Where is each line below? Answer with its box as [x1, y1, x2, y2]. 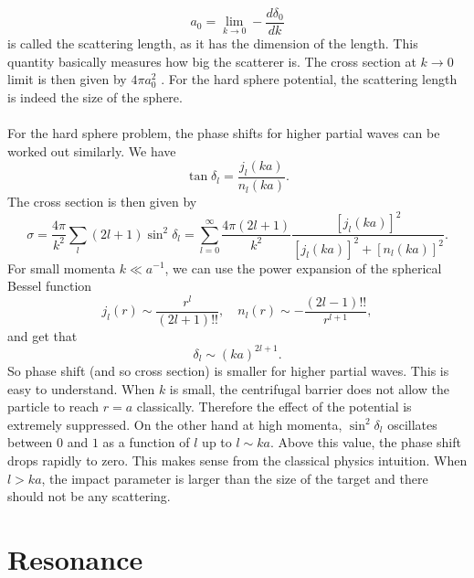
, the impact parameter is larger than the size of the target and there [41, 468, 428, 487]
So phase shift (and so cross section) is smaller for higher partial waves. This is [7, 360, 449, 380]
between [7, 433, 53, 452]
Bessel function [7, 276, 92, 295]
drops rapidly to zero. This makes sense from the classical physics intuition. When [7, 450, 468, 469]
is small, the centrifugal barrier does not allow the [169, 379, 449, 398]
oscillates [387, 414, 437, 433]
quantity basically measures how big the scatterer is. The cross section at [7, 51, 416, 70]
